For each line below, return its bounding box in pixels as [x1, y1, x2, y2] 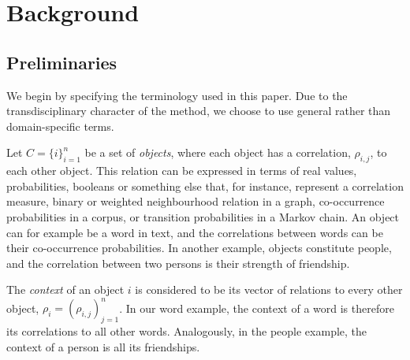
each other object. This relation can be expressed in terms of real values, [6, 162, 357, 179]
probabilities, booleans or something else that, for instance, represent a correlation [6, 177, 404, 194]
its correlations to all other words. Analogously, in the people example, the [6, 323, 367, 340]
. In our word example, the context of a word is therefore [119, 299, 394, 316]
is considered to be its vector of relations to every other [135, 281, 403, 298]
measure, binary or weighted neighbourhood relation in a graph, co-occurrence [6, 193, 385, 210]
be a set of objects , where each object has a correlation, [84, 144, 351, 161]
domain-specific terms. [6, 117, 114, 134]
